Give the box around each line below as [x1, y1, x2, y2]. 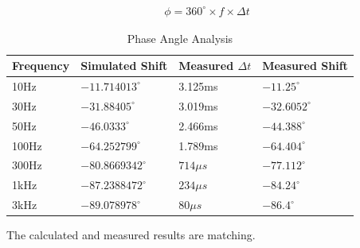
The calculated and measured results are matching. [6, 227, 256, 243]
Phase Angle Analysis [127, 29, 233, 46]
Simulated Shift [80, 57, 168, 74]
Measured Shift [262, 57, 348, 74]
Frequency [12, 57, 70, 74]
